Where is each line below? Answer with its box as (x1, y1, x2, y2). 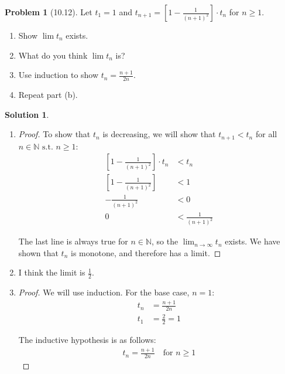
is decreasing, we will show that (102, 128, 216, 140)
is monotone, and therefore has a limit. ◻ (71, 246, 221, 259)
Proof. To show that (18, 128, 91, 140)
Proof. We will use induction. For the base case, (18, 286, 190, 298)
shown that (18, 246, 59, 259)
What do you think (18, 49, 88, 61)
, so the (152, 235, 178, 247)
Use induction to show (18, 69, 99, 81)
